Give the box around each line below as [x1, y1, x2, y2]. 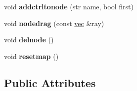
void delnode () [4, 34, 54, 45]
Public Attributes [4, 75, 96, 90]
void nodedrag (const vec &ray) [4, 18, 104, 28]
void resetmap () [4, 51, 59, 61]
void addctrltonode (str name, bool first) [4, 1, 134, 11]
